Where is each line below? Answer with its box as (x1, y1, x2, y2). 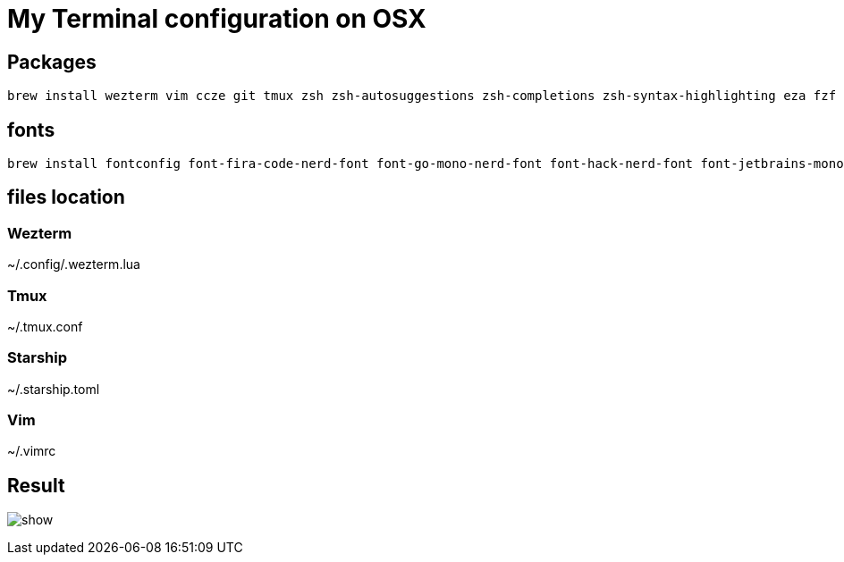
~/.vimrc (7, 443, 56, 459)
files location (7, 186, 125, 209)
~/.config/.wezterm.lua (7, 256, 140, 273)
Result (7, 474, 65, 497)
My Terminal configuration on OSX (7, 4, 426, 34)
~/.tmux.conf (7, 318, 83, 334)
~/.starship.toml (7, 381, 100, 397)
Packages (7, 50, 97, 73)
